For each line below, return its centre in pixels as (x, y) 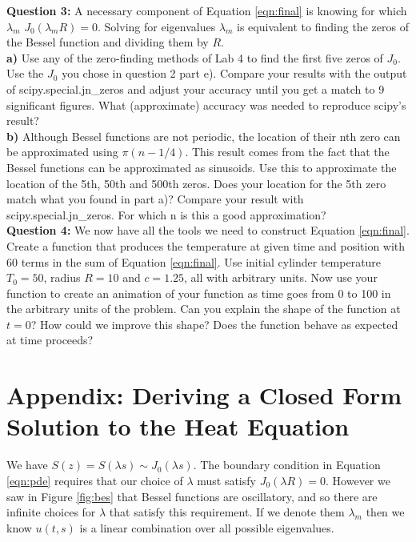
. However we (358, 480)
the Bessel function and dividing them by (108, 42)
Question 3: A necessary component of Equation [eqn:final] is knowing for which (207, 10)
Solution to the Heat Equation (178, 426)
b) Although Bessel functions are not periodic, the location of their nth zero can (204, 136)
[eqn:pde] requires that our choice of (95, 480)
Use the (25, 73)
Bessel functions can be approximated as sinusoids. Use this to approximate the (202, 167)
